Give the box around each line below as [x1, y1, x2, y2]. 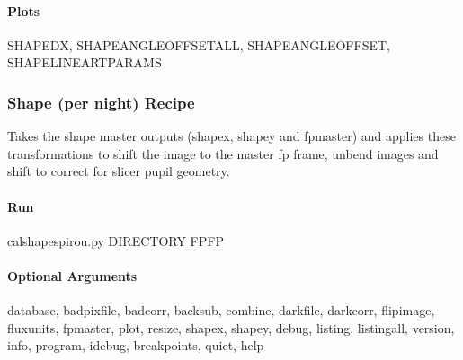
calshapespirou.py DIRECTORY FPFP [7, 231, 224, 250]
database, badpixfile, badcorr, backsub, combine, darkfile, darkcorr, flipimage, [7, 301, 435, 320]
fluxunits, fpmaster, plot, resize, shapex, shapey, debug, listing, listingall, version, [7, 318, 455, 337]
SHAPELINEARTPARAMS [7, 53, 162, 72]
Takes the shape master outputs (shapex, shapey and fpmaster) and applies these [7, 127, 456, 145]
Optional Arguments [7, 266, 138, 285]
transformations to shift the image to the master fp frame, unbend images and [7, 144, 439, 162]
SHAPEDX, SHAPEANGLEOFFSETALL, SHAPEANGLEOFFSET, [7, 35, 390, 54]
